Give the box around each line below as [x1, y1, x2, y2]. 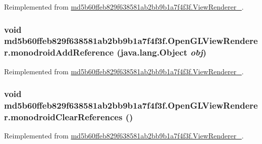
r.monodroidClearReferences [4, 111, 123, 123]
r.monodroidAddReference [4, 46, 114, 59]
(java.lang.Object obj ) [117, 46, 206, 59]
